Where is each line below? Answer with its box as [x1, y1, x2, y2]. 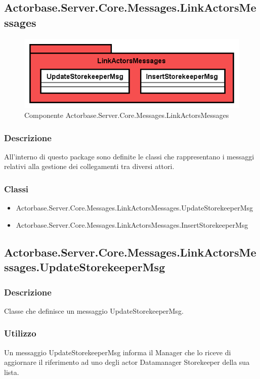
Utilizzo [4, 327, 36, 340]
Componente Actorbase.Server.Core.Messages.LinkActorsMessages [24, 110, 229, 120]
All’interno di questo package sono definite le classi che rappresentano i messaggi [4, 151, 254, 161]
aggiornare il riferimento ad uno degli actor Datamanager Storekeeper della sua [4, 357, 250, 367]
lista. [4, 366, 19, 377]
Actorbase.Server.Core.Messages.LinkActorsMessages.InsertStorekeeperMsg [16, 219, 248, 230]
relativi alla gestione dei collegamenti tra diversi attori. [4, 161, 175, 172]
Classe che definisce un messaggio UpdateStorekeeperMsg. [4, 305, 184, 316]
